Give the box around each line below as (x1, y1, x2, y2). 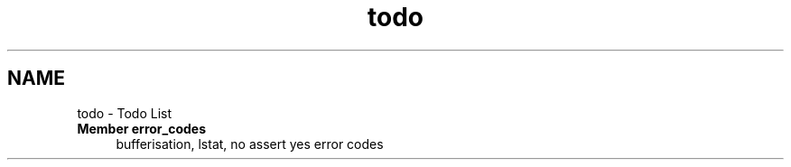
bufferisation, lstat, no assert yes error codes (116, 135, 384, 152)
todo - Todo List (77, 105, 172, 121)
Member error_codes (77, 120, 207, 136)
